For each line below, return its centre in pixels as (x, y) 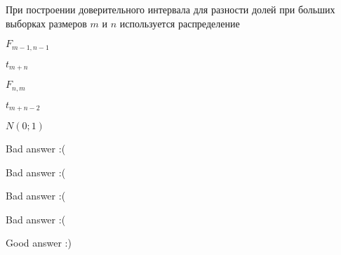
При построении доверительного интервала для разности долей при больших (170, 9)
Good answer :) (39, 243)
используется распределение (180, 23)
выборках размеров (46, 23)
